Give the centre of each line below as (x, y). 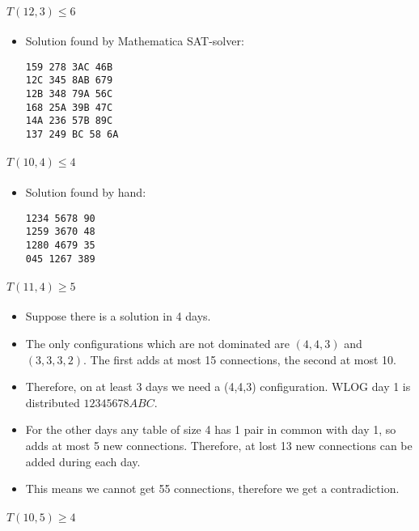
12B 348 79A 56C (69, 94)
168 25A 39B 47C (69, 107)
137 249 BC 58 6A (72, 135)
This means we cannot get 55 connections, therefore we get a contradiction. (212, 489)
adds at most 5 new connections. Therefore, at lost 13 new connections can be (219, 445)
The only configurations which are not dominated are (157, 343)
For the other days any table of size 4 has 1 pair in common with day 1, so (211, 429)
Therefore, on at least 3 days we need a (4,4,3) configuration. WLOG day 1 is (218, 387)
